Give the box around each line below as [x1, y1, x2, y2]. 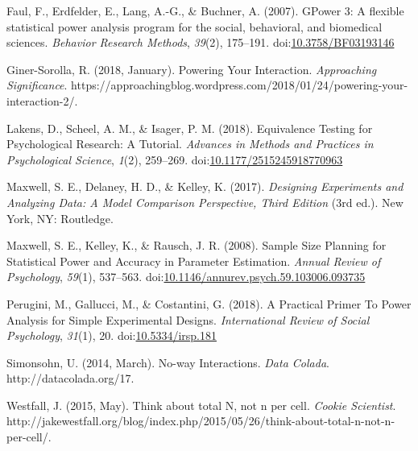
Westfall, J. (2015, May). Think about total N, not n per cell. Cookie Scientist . [6, 396, 396, 413]
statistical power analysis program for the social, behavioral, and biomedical [6, 18, 383, 35]
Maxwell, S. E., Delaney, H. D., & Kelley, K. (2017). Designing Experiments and [6, 178, 404, 195]
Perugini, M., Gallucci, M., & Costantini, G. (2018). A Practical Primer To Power [6, 295, 412, 312]
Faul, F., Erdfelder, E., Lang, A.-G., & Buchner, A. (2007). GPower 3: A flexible [6, 2, 404, 19]
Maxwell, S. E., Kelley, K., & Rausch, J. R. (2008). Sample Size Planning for [6, 237, 387, 254]
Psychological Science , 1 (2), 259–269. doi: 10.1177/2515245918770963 [6, 151, 343, 168]
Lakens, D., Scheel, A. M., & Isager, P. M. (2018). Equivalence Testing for [6, 119, 373, 136]
